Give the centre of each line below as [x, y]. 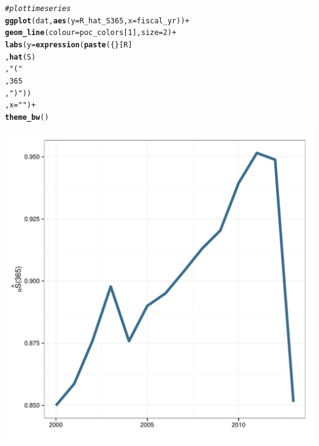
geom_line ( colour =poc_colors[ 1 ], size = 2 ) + [91, 33]
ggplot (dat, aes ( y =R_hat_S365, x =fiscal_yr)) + [97, 21]
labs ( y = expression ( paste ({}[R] [69, 45]
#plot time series [38, 9]
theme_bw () [27, 117]
